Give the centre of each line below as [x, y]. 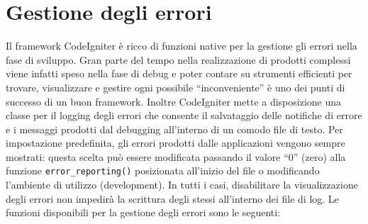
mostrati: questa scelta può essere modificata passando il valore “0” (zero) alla [176, 156]
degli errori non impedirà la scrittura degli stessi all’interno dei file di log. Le [172, 198]
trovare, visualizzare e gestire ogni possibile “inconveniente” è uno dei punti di [175, 87]
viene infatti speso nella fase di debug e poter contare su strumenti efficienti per [179, 73]
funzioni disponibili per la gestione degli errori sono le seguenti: [143, 212]
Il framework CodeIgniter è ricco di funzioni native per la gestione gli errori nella [182, 46]
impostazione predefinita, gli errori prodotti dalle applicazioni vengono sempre [175, 143]
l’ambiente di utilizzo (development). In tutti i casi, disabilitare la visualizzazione [182, 185]
